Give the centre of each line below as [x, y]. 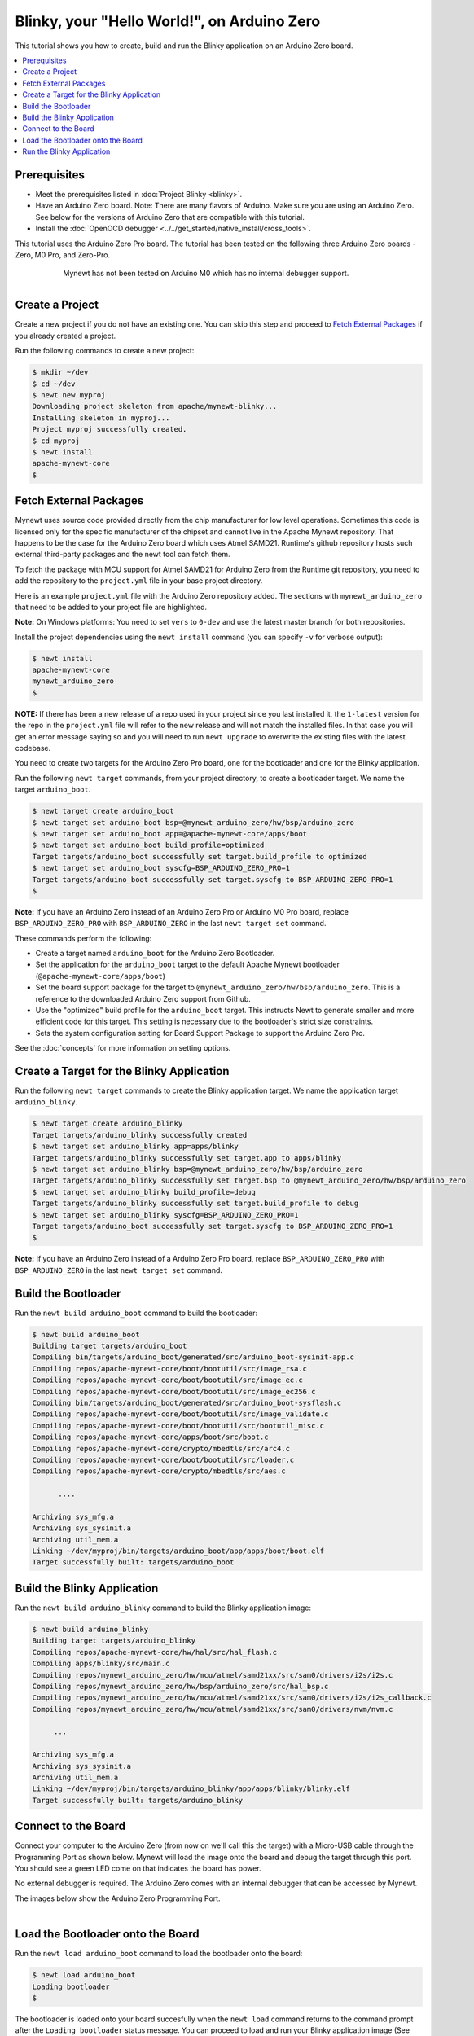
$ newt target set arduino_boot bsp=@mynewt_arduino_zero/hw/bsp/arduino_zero [193, 822]
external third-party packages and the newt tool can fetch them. [123, 555]
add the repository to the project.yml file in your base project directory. [139, 581]
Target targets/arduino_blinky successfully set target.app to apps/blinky [187, 1158]
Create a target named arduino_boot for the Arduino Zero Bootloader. [155, 954]
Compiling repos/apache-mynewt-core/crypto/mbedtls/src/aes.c [159, 1471]
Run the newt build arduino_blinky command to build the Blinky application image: [163, 1608]
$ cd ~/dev [54, 384]
